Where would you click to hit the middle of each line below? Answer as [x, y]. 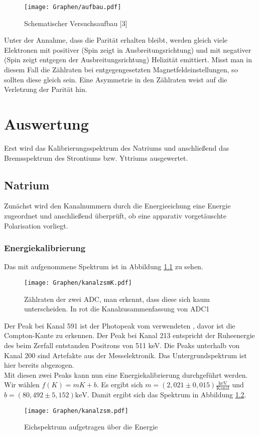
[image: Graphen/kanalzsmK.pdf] [78, 283]
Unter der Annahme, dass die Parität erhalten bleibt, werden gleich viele [116, 40]
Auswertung [46, 124]
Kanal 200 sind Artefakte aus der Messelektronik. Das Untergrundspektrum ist [125, 355]
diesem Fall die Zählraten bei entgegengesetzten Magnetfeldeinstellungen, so [121, 70]
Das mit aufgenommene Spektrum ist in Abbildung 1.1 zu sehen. [104, 266]
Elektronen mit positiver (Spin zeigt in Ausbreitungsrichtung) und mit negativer [128, 49]
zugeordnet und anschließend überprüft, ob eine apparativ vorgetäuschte [115, 215]
